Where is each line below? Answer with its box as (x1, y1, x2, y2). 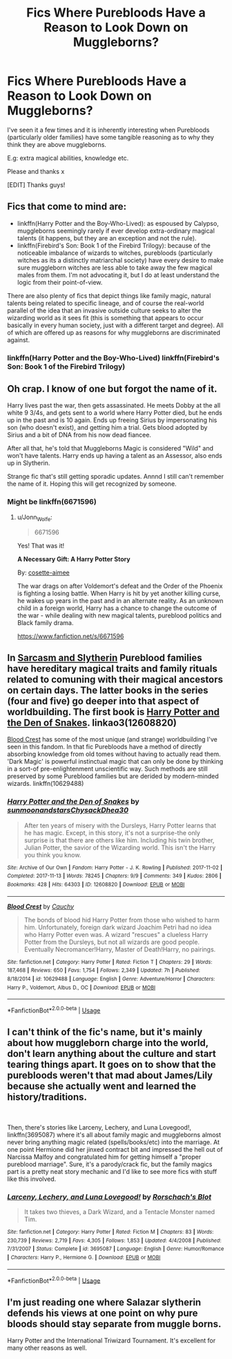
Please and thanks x (7, 167, 65, 175)
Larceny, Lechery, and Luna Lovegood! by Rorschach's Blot (7, 1192, 212, 1202)
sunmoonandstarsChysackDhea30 (7, 805, 129, 815)
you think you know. (23, 850, 81, 859)
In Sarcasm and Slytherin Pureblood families (7, 651, 202, 663)
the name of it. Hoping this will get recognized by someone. (7, 480, 177, 488)
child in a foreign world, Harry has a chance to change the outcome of (17, 604, 217, 612)
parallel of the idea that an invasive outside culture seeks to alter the (7, 306, 202, 315)
